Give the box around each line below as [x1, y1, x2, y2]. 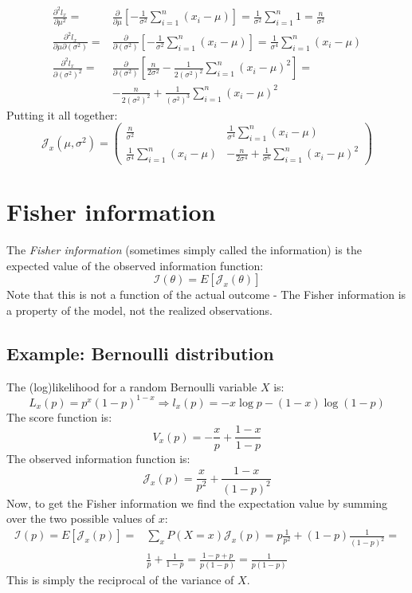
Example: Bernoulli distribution [6, 340, 274, 365]
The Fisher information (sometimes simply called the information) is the [6, 242, 362, 258]
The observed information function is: [6, 450, 190, 466]
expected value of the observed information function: [6, 257, 264, 273]
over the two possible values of [6, 510, 155, 527]
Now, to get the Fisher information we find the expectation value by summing [6, 494, 387, 511]
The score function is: [6, 408, 112, 425]
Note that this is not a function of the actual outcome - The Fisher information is [6, 286, 406, 303]
